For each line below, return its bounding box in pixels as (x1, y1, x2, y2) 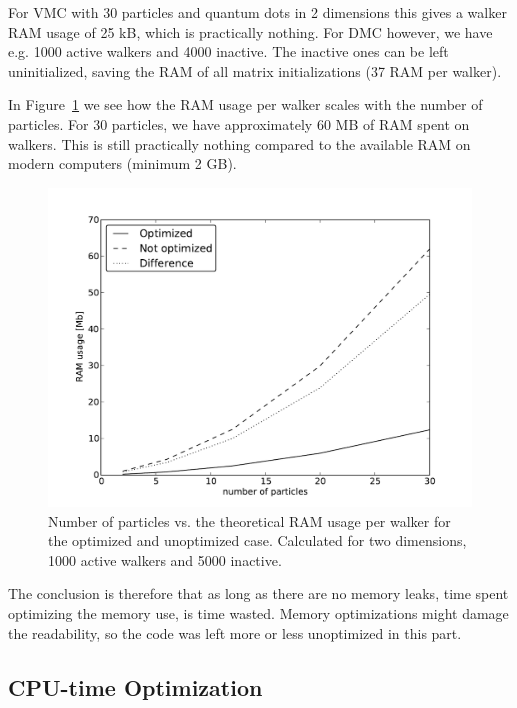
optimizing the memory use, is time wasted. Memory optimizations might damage (8, 602, 509, 623)
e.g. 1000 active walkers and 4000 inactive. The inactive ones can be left (8, 41, 449, 62)
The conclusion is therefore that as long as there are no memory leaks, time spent (8, 583, 509, 604)
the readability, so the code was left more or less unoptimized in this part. (8, 622, 462, 643)
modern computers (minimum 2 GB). (8, 153, 237, 174)
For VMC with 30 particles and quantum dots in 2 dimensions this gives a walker (8, 2, 507, 22)
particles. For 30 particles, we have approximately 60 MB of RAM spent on (8, 113, 470, 134)
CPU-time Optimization (8, 671, 263, 702)
